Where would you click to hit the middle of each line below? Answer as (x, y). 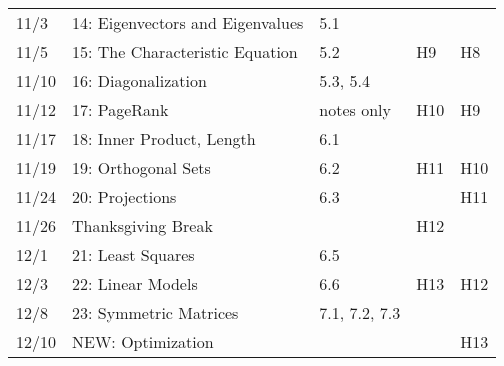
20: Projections (124, 196)
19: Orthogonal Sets (141, 167)
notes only (355, 109)
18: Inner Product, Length (164, 138)
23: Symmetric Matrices (155, 312)
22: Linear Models (135, 283)
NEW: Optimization (143, 341)
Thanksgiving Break (142, 225)
